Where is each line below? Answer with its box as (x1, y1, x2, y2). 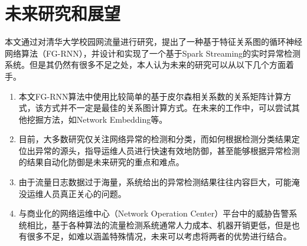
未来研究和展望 (5, 1, 121, 25)
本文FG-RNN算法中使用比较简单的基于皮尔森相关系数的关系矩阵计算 (18, 90, 283, 102)
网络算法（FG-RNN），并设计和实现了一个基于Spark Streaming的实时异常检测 (5, 47, 301, 59)
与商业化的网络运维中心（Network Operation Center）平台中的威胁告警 (18, 207, 289, 219)
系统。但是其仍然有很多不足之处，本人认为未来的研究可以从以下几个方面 (5, 58, 286, 71)
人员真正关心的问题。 (43, 187, 126, 199)
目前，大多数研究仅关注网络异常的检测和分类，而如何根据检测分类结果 (18, 133, 292, 145)
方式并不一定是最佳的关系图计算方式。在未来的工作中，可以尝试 (43, 101, 292, 114)
